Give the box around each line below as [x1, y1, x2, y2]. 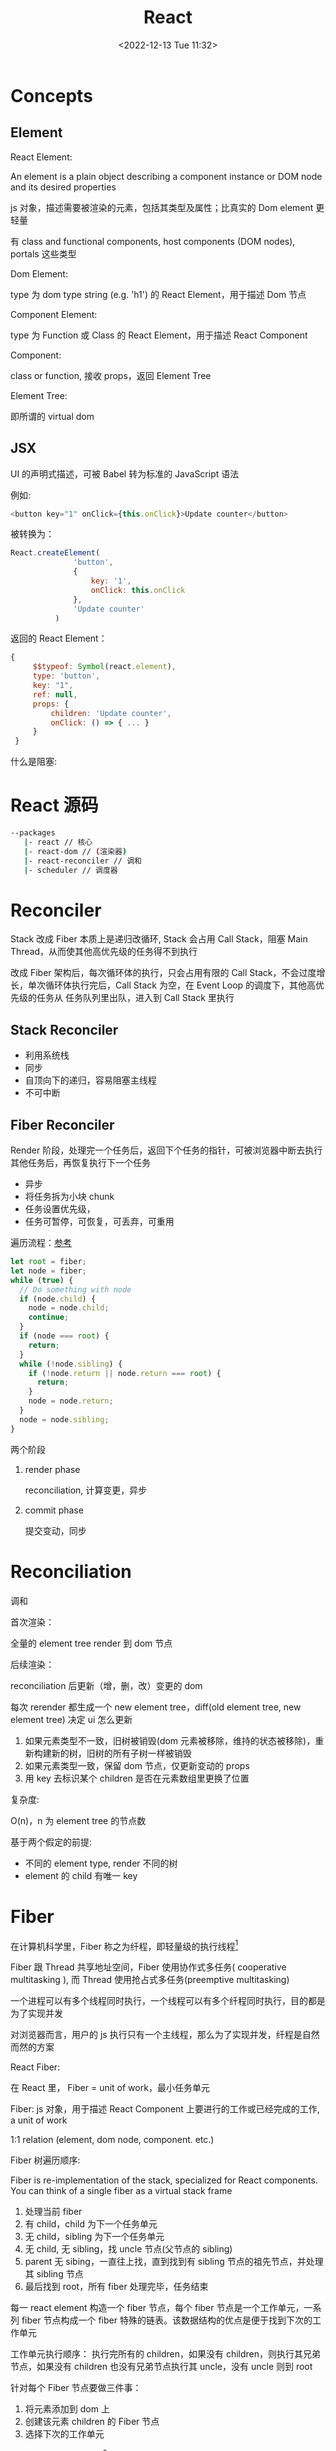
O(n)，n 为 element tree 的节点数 [10, 1814, 147, 1826]
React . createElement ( [10, 548, 101, 558]
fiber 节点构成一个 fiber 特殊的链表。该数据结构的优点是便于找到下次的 [21, 2314, 313, 2326]
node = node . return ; [28, 1396, 114, 1406]
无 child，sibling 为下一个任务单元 [24, 2231, 165, 2243]
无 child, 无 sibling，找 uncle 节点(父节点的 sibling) [24, 2243, 233, 2255]
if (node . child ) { [19, 1294, 97, 1304]
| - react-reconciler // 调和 [23, 856, 142, 866]
